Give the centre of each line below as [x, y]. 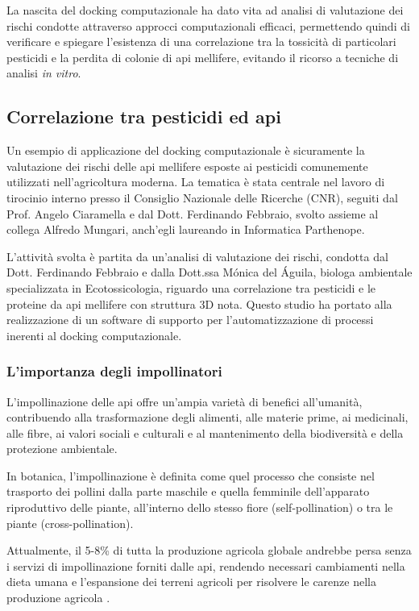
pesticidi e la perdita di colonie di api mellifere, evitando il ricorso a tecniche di [203, 57]
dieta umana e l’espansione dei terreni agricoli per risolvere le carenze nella [191, 582]
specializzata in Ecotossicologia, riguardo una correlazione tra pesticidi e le [191, 287]
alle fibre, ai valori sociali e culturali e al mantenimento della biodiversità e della [205, 432]
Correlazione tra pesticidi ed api [144, 116]
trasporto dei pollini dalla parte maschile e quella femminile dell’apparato [188, 491]
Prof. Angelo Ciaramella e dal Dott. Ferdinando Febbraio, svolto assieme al [193, 213]
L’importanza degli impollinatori [114, 371]
